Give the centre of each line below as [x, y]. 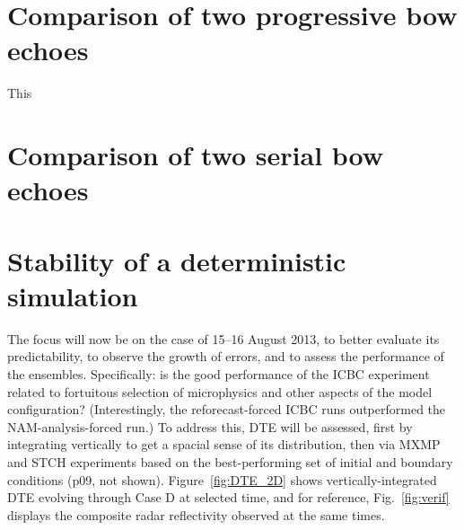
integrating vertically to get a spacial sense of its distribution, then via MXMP [224, 444]
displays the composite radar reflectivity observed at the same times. [196, 514]
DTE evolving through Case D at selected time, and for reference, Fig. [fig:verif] [228, 497]
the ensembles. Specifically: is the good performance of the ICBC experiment [219, 373]
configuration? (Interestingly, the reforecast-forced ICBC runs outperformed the [227, 409]
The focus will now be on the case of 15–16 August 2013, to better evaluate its [223, 338]
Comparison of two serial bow [196, 155]
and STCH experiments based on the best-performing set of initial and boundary [230, 461]
